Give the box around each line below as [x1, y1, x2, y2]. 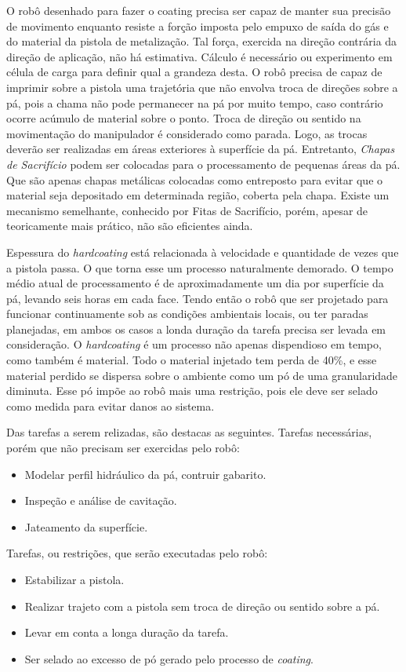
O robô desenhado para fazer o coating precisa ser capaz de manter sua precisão [6, 2, 391, 18]
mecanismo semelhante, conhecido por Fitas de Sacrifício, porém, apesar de [6, 202, 368, 218]
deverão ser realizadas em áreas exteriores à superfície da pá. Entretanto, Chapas [6, 141, 395, 157]
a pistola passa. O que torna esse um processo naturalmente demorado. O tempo [6, 259, 393, 276]
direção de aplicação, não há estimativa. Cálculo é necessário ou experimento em [6, 48, 393, 64]
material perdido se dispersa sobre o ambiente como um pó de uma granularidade [6, 367, 398, 383]
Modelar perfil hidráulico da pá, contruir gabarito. [24, 466, 266, 482]
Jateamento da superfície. [24, 518, 148, 535]
